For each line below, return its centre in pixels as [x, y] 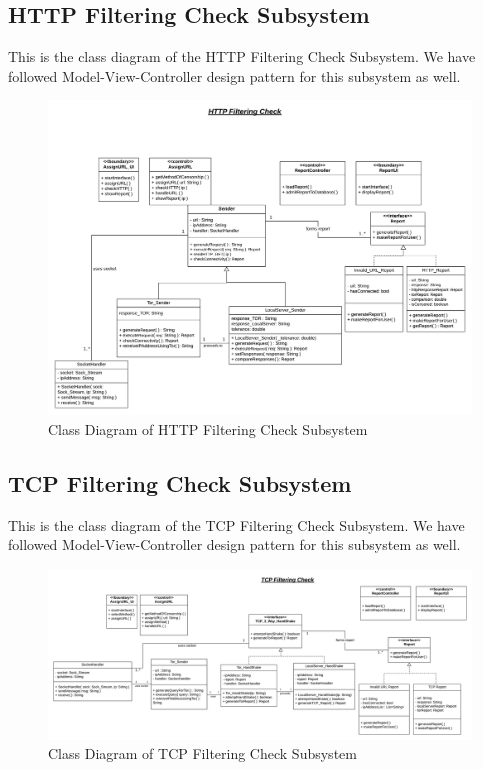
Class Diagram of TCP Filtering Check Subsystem [202, 753]
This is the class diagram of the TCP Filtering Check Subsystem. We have [236, 524]
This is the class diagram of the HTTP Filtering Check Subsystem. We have [242, 56]
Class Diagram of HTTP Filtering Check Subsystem [208, 429]
